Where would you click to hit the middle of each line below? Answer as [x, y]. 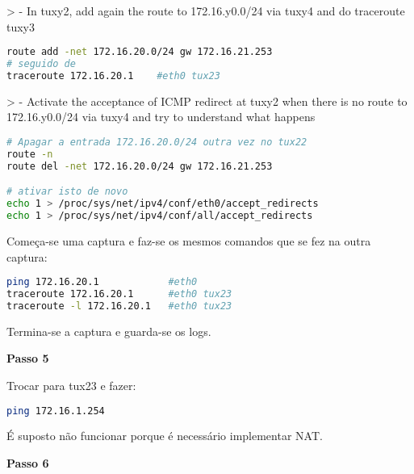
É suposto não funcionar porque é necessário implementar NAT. [165, 436]
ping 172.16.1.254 [56, 411]
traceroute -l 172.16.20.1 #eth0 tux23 [119, 306]
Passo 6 [28, 462]
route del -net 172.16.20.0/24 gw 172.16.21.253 [140, 166]
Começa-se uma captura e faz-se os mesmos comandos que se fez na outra [189, 240]
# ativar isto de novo [67, 192]
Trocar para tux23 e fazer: [71, 385]
